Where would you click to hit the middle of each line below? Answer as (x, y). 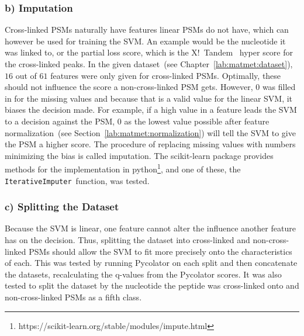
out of (26, 75)
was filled (279, 87)
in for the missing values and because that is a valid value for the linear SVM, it (149, 98)
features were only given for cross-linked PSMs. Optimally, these (166, 75)
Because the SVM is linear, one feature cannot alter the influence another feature (150, 228)
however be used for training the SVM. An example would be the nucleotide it (145, 41)
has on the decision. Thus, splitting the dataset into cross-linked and (127, 240)
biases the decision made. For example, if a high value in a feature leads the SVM (151, 110)
